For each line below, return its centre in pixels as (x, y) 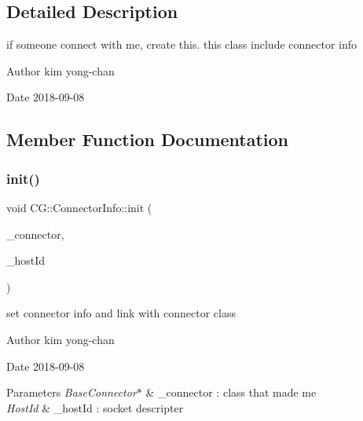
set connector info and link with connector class (121, 313)
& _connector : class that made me (231, 392)
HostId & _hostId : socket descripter (95, 407)
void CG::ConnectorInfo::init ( (79, 207)
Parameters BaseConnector (71, 392)
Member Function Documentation (148, 139)
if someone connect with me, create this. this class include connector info (182, 44)
